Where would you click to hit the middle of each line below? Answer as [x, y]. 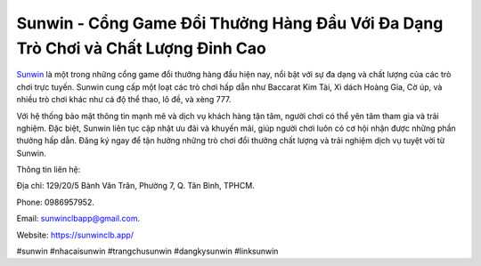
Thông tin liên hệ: [49, 170]
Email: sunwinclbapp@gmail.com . [78, 219]
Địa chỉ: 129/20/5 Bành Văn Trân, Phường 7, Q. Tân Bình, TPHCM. [136, 186]
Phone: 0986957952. [56, 202]
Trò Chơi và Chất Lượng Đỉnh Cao [141, 48]
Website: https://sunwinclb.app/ [75, 235]
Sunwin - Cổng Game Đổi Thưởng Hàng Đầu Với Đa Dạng [230, 23]
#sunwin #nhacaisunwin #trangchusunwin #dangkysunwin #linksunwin [147, 251]
